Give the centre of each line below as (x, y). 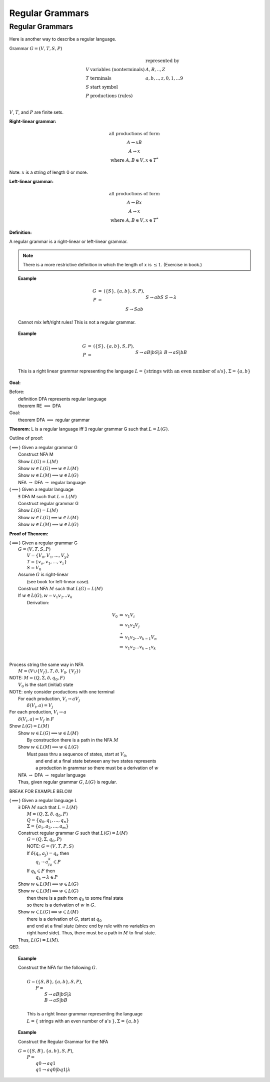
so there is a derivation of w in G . (61, 905)
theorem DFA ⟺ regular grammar (54, 420)
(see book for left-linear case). (58, 581)
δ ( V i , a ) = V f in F (36, 719)
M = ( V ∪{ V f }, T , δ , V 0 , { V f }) (49, 672)
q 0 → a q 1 (46, 1063)
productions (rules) (111, 96)
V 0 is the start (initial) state (46, 685)
